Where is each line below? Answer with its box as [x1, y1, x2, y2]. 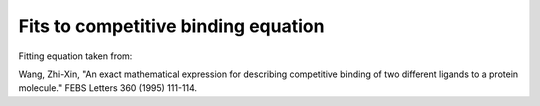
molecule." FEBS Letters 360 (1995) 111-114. [18, 82, 198, 94]
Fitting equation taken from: [18, 50, 133, 62]
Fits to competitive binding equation [18, 15, 325, 37]
